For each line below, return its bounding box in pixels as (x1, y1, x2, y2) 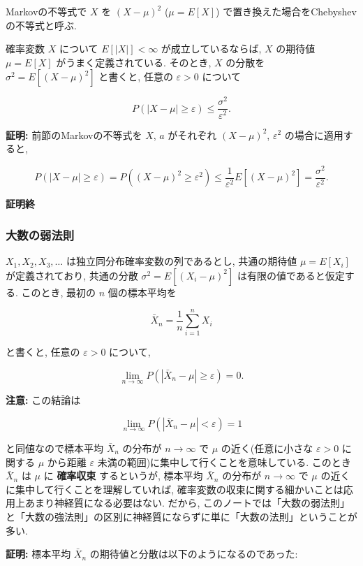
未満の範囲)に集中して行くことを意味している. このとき (97, 454, 351, 469)
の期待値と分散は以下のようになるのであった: (89, 546, 298, 561)
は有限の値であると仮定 (237, 268, 345, 282)
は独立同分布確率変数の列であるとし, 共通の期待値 (66, 254, 297, 268)
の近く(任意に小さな (221, 441, 313, 455)
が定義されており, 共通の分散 (6, 268, 138, 282)
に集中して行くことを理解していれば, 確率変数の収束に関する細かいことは (6, 481, 343, 496)
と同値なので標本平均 (6, 441, 103, 455)
